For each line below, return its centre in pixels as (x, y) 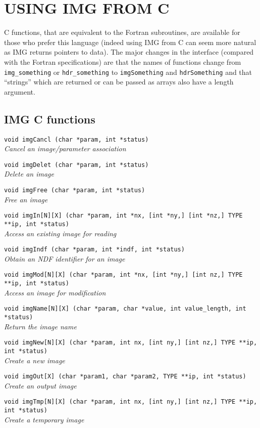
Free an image (26, 199)
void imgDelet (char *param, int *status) (76, 165)
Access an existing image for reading (60, 233)
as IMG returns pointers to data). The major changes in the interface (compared (129, 52)
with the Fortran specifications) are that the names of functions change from (123, 61)
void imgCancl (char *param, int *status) (76, 139)
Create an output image (40, 385)
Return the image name (40, 326)
